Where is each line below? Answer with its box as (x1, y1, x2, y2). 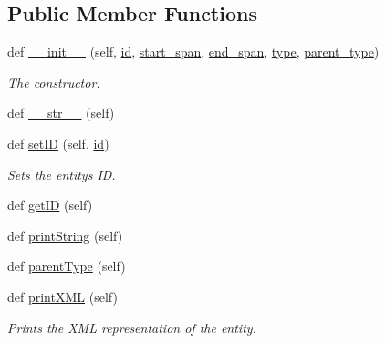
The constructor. (7, 72, 100, 91)
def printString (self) (7, 225, 123, 244)
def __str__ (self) (7, 103, 115, 122)
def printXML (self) (7, 286, 118, 306)
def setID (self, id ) (7, 133, 109, 152)
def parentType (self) (7, 256, 126, 275)
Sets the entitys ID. (7, 164, 116, 183)
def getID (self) (7, 195, 93, 214)
